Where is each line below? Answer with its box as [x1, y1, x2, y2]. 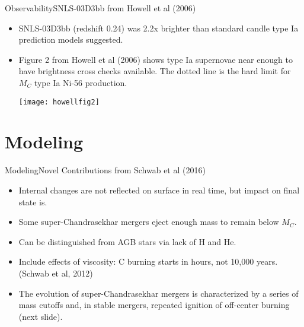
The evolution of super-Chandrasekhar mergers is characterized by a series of [18, 287, 299, 299]
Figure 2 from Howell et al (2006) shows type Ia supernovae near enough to [18, 53, 293, 65]
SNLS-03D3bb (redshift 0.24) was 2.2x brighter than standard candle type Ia [18, 21, 299, 34]
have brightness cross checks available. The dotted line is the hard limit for [18, 65, 291, 77]
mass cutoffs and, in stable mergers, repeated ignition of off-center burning [18, 299, 290, 311]
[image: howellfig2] [18, 97, 100, 106]
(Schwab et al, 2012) [18, 266, 93, 279]
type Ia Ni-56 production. [34, 76, 127, 88]
